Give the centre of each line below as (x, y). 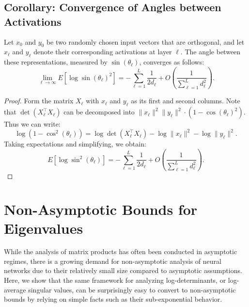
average (15, 289)
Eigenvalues (44, 228)
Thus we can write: (32, 124)
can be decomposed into (99, 112)
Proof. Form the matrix (39, 101)
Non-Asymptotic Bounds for (101, 209)
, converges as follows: (172, 62)
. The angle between (210, 52)
